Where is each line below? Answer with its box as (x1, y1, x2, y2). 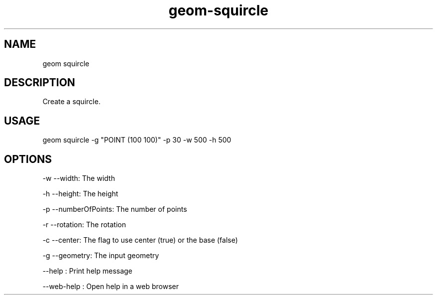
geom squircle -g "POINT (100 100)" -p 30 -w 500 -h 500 (42, 136, 231, 145)
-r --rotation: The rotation (42, 220, 126, 229)
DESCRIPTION (4, 76, 75, 89)
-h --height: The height (42, 189, 118, 198)
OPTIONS (4, 152, 52, 165)
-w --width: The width (42, 174, 115, 183)
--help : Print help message (42, 267, 133, 276)
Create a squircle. (42, 97, 101, 106)
